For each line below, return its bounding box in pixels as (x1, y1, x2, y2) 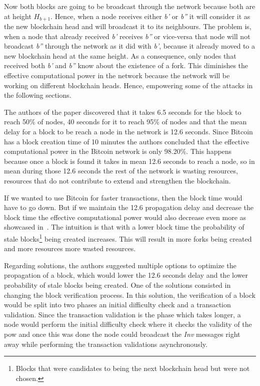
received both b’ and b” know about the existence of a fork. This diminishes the (4, 60, 248, 71)
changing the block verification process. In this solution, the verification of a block (4, 289, 255, 300)
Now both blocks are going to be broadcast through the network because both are (4, 1, 255, 11)
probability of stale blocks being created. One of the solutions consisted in (4, 279, 231, 290)
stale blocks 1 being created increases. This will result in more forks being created (4, 232, 252, 244)
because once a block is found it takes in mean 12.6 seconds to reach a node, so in (4, 155, 255, 166)
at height (4, 11, 31, 21)
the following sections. (4, 90, 71, 100)
